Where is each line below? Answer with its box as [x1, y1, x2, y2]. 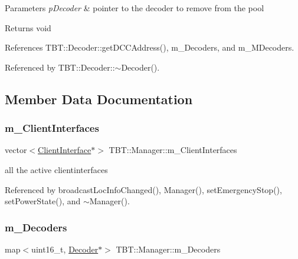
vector [5, 144, 27, 156]
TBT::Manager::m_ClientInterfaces [109, 144, 237, 156]
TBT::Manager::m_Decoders [116, 243, 221, 255]
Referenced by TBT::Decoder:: [5, 61, 115, 73]
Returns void [5, 21, 51, 34]
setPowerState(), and [5, 195, 81, 207]
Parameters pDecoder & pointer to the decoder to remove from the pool [5, 2, 264, 14]
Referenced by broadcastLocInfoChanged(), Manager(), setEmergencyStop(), [5, 183, 282, 195]
